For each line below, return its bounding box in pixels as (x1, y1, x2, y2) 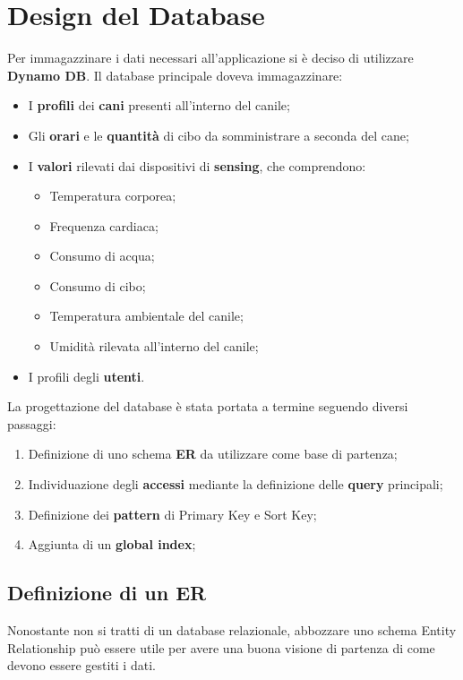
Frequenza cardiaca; (49, 216, 159, 235)
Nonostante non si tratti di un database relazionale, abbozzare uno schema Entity (7, 621, 457, 640)
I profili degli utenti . (28, 366, 145, 385)
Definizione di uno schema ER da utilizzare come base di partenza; (28, 444, 398, 463)
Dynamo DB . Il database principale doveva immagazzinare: (7, 65, 343, 84)
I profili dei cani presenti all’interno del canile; (28, 96, 290, 115)
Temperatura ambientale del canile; (49, 306, 244, 325)
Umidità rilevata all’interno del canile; (49, 337, 259, 356)
